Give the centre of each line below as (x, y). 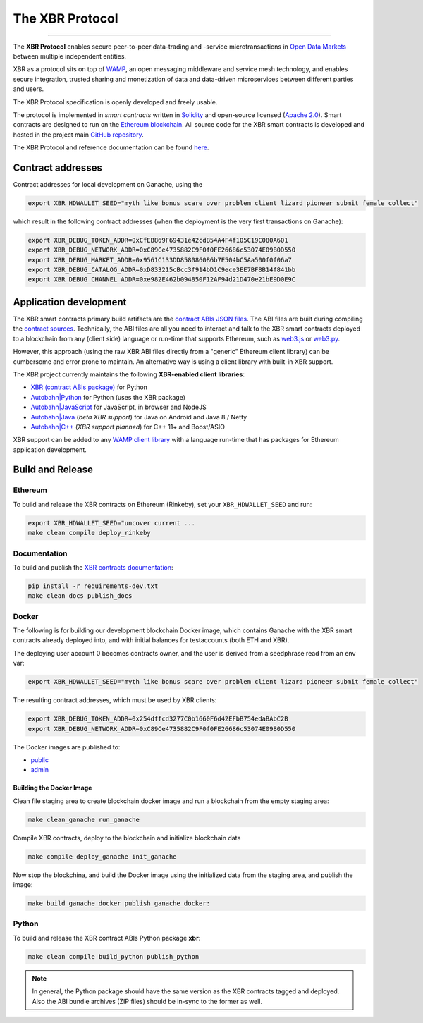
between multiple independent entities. (70, 56)
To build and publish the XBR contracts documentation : (93, 567)
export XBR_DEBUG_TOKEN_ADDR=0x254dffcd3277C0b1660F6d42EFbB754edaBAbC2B (158, 719)
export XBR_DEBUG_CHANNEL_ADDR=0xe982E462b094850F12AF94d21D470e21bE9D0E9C (162, 280)
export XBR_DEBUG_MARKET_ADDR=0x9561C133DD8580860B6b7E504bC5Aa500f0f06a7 (160, 260)
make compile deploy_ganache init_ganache (102, 856)
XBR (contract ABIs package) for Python (89, 387)
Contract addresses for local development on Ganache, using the (108, 184)
